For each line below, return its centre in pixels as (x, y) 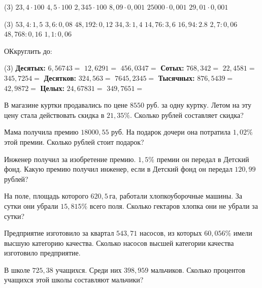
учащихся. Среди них (89, 269)
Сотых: (172, 68)
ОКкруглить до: (28, 51)
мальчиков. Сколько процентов (198, 269)
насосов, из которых (171, 233)
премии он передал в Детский (203, 159)
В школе (17, 269)
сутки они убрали (31, 205)
